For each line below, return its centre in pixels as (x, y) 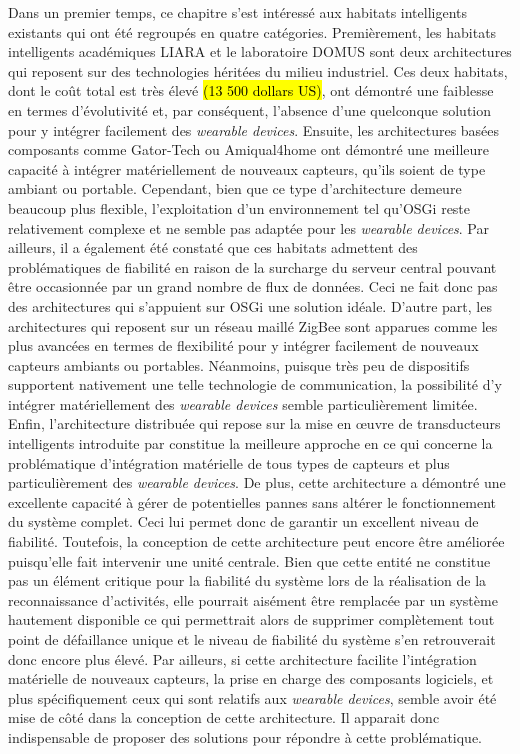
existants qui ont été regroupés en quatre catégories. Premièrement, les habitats (252, 31)
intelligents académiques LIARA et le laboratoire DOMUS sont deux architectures (260, 51)
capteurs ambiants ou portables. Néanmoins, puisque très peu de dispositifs (239, 364)
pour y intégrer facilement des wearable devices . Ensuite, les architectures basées (254, 129)
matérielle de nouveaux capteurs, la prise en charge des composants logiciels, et (251, 678)
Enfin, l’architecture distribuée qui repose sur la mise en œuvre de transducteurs (254, 423)
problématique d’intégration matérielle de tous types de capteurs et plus (229, 462)
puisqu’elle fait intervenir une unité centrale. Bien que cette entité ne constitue (249, 560)
